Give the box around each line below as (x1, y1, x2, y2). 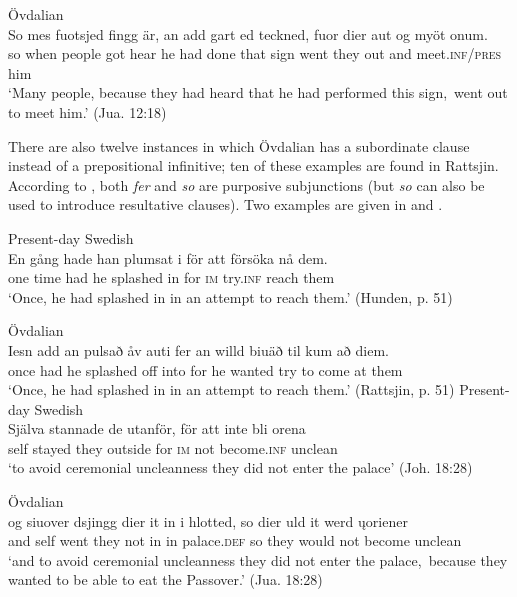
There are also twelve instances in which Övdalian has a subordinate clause (8, 135, 470, 156)
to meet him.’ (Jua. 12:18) (8, 101, 167, 122)
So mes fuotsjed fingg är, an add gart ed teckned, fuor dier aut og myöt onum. (8, 23, 488, 44)
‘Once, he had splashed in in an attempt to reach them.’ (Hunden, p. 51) (8, 286, 453, 307)
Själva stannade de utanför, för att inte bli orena (8, 418, 306, 439)
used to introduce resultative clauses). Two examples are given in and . (8, 194, 443, 215)
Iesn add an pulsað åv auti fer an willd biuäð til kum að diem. (8, 339, 389, 360)
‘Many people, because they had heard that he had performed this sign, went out (8, 82, 508, 103)
